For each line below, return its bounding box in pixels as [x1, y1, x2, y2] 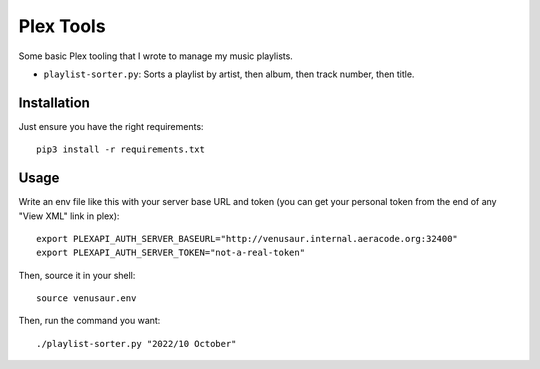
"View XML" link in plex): [18, 210, 120, 222]
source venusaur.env [36, 293, 137, 304]
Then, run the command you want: [18, 315, 161, 327]
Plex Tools [18, 15, 106, 37]
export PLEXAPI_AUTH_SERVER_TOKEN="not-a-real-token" [36, 247, 305, 259]
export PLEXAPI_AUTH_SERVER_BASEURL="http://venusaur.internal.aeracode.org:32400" [36, 233, 459, 244]
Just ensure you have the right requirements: [18, 120, 204, 132]
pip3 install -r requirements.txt [36, 144, 205, 155]
